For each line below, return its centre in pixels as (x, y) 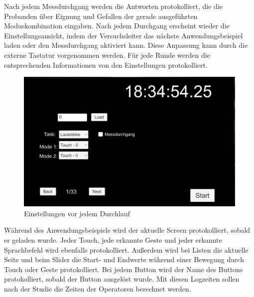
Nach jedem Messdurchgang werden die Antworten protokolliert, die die (114, 6)
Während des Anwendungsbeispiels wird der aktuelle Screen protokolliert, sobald (127, 230)
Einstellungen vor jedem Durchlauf (77, 213)
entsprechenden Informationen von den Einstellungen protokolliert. (106, 65)
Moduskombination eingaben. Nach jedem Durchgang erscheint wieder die (117, 26)
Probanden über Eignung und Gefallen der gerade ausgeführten (101, 16)
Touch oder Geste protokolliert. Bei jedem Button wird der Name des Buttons (124, 269)
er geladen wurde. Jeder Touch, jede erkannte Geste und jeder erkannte (113, 239)
